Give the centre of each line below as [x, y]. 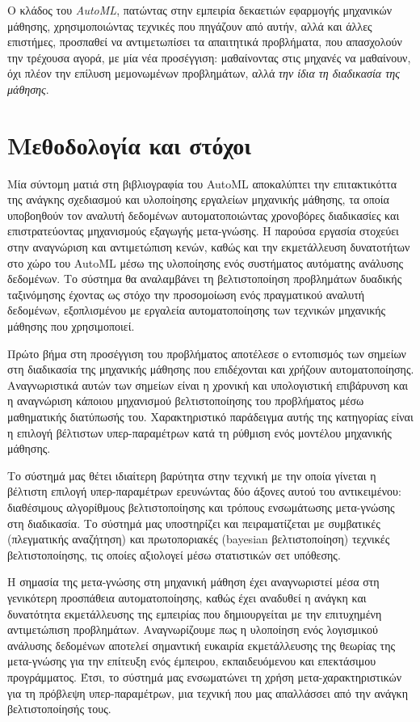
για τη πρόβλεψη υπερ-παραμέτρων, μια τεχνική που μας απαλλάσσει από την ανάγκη [208, 692]
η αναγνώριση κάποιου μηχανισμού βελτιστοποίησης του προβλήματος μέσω [186, 401]
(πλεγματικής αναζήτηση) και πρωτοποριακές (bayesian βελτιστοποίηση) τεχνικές [199, 539]
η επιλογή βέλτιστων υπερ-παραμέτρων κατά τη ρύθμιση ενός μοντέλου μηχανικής [199, 432]
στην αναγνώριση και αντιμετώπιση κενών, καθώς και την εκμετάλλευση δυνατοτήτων [209, 247]
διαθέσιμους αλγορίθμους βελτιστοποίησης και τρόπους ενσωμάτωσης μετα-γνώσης [201, 507]
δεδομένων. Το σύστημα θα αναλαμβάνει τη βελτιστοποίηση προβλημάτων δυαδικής [205, 279]
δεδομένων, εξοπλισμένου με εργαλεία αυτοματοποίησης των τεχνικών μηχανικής [197, 310]
